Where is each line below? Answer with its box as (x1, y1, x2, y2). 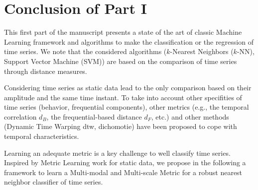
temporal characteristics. (4, 131, 79, 141)
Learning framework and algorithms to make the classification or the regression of (4, 36, 254, 47)
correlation (4, 111, 37, 122)
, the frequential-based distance (46, 111, 142, 122)
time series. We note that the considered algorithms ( (4, 46, 167, 57)
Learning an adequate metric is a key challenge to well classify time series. (4, 147, 231, 158)
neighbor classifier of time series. (4, 177, 103, 187)
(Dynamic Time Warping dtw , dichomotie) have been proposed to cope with (4, 121, 237, 131)
